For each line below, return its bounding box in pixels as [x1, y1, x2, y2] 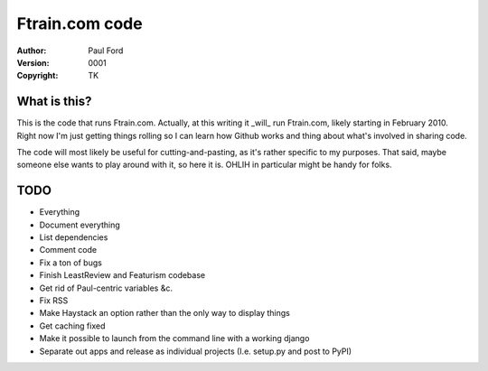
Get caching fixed [39, 320, 106, 331]
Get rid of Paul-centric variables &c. [39, 283, 174, 293]
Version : [16, 57, 50, 68]
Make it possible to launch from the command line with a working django [39, 333, 310, 344]
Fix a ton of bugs [39, 257, 103, 268]
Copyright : [16, 70, 59, 81]
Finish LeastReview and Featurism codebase [39, 270, 206, 281]
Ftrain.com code [16, 14, 144, 33]
